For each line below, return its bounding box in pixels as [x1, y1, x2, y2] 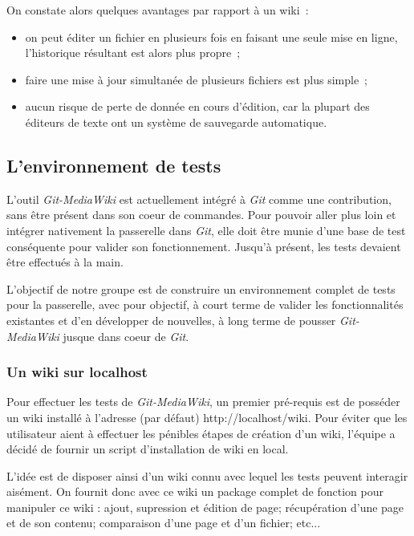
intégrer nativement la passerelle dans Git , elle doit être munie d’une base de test [6, 221, 406, 238]
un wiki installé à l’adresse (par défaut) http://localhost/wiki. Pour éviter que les [6, 408, 408, 425]
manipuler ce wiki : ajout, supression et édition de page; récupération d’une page [6, 498, 404, 515]
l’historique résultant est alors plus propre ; [25, 44, 241, 61]
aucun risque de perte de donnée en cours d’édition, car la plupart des [25, 98, 370, 115]
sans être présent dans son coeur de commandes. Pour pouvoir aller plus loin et [6, 206, 396, 223]
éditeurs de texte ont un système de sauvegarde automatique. [25, 113, 327, 130]
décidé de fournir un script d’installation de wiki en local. [6, 441, 289, 457]
